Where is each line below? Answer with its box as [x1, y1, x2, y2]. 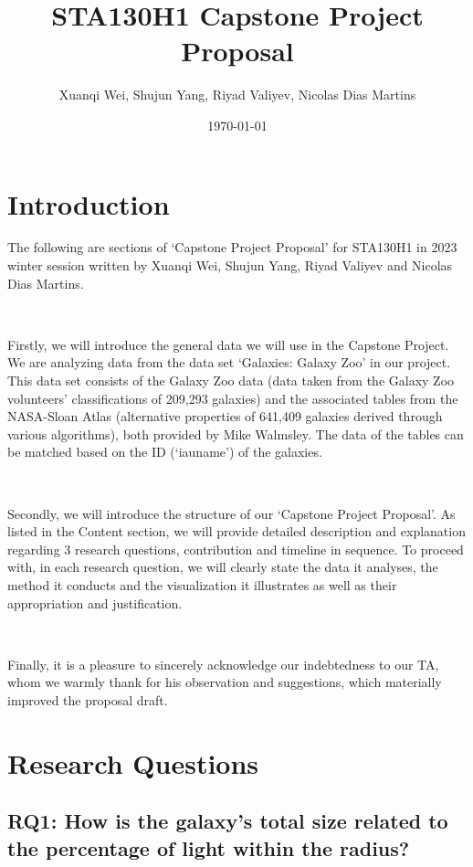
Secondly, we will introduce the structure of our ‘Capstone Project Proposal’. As [7, 503, 456, 523]
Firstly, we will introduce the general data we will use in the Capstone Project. [7, 334, 449, 354]
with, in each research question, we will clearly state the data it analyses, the [7, 557, 438, 576]
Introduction [7, 185, 170, 222]
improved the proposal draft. [7, 690, 168, 709]
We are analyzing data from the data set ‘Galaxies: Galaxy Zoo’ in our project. [7, 353, 451, 372]
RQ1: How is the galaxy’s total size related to [7, 807, 448, 835]
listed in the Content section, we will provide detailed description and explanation [7, 522, 466, 541]
